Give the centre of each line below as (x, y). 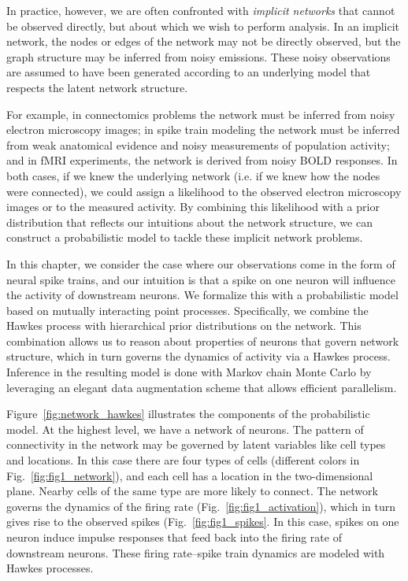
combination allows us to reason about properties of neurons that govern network (203, 340)
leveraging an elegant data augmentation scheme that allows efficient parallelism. (202, 387)
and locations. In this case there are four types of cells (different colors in (183, 460)
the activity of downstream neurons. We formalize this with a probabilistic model (202, 295)
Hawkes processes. (50, 568)
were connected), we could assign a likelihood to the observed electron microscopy (204, 191)
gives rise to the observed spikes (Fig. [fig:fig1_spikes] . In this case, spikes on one (203, 522)
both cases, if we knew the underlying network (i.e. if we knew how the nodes (193, 175)
